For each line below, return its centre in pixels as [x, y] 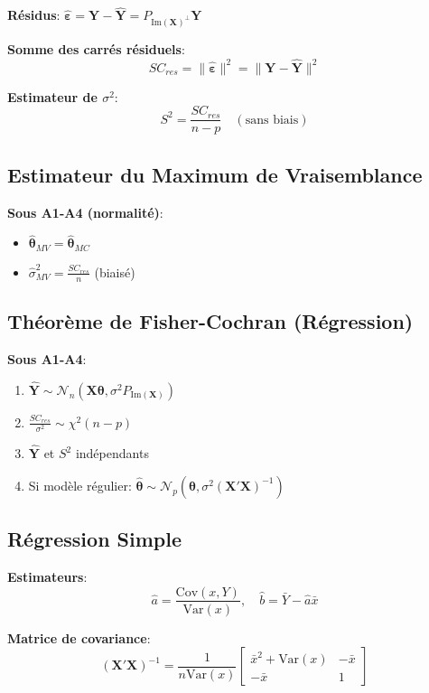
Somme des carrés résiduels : [96, 48]
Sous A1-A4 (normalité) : [85, 212]
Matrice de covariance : [79, 637]
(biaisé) [115, 272]
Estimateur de [52, 96]
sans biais [272, 120]
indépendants [112, 453]
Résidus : [34, 15]
